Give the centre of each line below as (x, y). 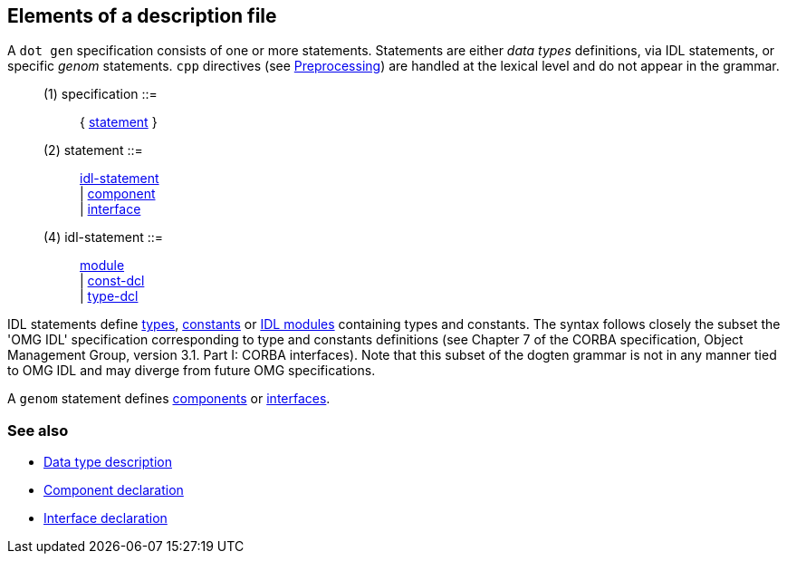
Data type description (108, 462)
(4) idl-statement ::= (104, 237)
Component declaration (114, 490)
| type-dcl (109, 296)
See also (38, 430)
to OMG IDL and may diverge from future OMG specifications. (192, 371)
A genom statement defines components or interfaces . (169, 399)
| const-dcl (112, 281)
